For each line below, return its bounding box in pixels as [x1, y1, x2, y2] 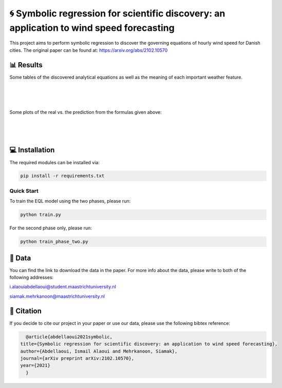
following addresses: [9, 275, 54, 281]
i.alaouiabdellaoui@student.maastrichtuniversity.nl [9, 284, 117, 290]
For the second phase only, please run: [9, 225, 92, 231]
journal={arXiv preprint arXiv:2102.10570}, [20, 355, 135, 361]
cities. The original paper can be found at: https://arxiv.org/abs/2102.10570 [9, 47, 168, 53]
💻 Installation [9, 146, 55, 154]
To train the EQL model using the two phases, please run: [9, 198, 131, 204]
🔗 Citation [9, 306, 42, 315]
